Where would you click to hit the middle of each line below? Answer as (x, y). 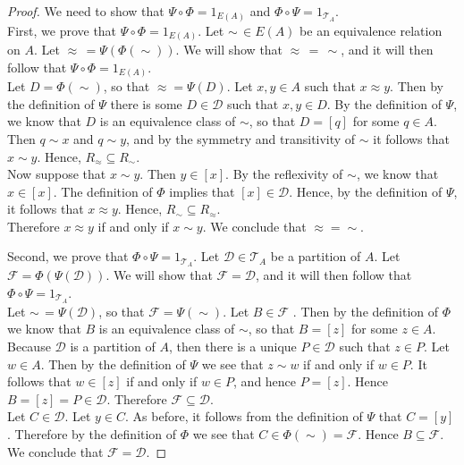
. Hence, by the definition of (366, 191)
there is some (146, 103)
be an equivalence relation (371, 30)
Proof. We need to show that (86, 11)
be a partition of (316, 256)
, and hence (265, 381)
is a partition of (113, 346)
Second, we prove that (68, 256)
